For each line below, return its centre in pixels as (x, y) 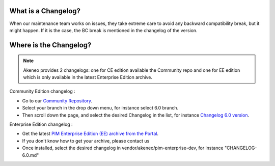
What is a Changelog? (45, 11)
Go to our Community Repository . (57, 101)
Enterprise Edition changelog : (41, 124)
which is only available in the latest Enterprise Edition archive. (88, 77)
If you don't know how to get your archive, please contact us (86, 141)
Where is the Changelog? (50, 45)
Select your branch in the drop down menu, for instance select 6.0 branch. (100, 108)
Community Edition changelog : (43, 91)
